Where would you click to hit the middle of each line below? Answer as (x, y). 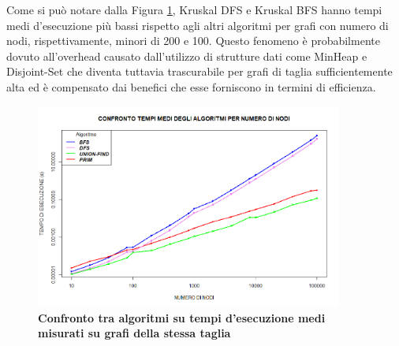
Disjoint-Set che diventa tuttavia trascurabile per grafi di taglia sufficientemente (199, 71)
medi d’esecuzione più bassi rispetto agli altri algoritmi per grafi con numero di (198, 25)
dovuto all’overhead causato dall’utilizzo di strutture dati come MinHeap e (187, 56)
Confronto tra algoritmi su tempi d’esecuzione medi (182, 317)
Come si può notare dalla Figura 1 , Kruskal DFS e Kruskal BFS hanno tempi (194, 9)
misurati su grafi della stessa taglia (134, 333)
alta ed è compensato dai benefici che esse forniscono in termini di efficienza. (191, 86)
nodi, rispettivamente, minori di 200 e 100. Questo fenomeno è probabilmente (193, 41)
